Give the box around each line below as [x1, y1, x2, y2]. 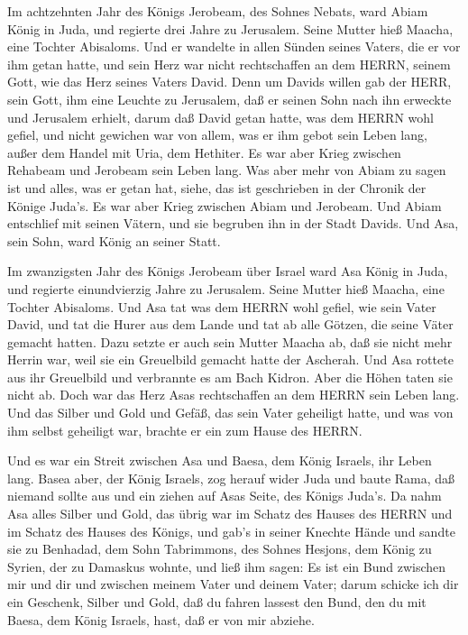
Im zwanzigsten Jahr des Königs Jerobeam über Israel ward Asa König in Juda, [7, 262, 448, 281]
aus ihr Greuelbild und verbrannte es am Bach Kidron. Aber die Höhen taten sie [7, 367, 453, 386]
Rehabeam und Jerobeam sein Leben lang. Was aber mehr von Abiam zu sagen [7, 161, 446, 179]
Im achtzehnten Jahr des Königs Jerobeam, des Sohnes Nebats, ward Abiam [7, 2, 428, 20]
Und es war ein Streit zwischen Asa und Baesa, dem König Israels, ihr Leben [7, 451, 432, 470]
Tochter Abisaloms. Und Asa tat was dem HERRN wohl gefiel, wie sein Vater [7, 297, 436, 316]
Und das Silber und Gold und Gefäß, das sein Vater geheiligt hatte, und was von [7, 403, 454, 422]
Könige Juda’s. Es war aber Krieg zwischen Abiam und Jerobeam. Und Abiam [7, 196, 442, 215]
